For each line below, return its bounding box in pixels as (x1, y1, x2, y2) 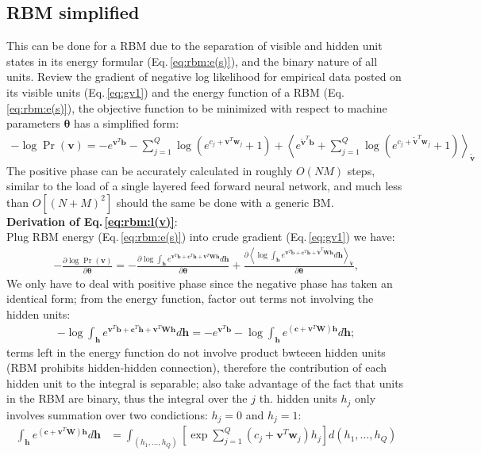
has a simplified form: (74, 115, 179, 132)
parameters (6, 115, 60, 132)
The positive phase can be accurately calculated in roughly (6, 162, 293, 178)
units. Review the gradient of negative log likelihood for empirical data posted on (6, 68, 402, 85)
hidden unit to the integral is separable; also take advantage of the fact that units (6, 374, 404, 391)
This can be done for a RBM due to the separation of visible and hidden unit (6, 37, 383, 54)
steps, (347, 162, 375, 178)
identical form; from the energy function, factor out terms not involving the (6, 290, 374, 307)
